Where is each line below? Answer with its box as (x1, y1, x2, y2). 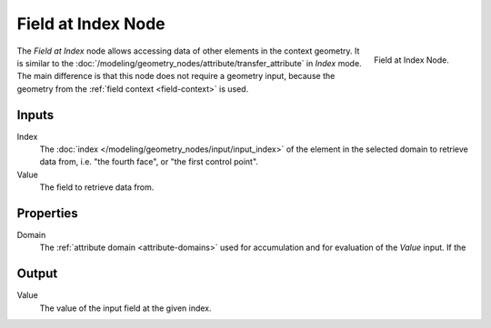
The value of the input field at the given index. (39, 303, 213, 313)
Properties (16, 205, 78, 221)
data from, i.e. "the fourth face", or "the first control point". (39, 156, 259, 167)
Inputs (16, 107, 55, 123)
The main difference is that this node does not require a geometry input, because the (16, 71, 336, 82)
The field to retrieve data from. (39, 182, 155, 193)
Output (16, 266, 58, 282)
